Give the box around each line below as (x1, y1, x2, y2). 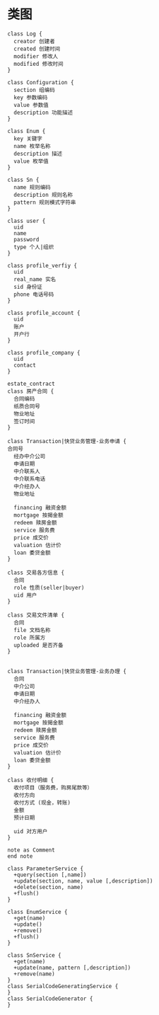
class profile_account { (7, 309, 81, 316)
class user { (7, 217, 46, 224)
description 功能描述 (13, 109, 73, 116)
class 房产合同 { (7, 387, 54, 395)
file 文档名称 (13, 626, 51, 633)
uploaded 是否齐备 (13, 641, 64, 648)
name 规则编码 (13, 183, 51, 191)
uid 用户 (13, 592, 37, 599)
